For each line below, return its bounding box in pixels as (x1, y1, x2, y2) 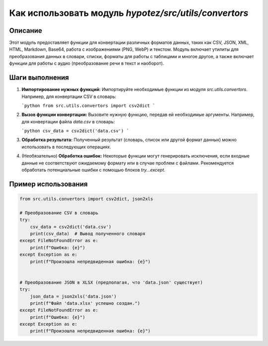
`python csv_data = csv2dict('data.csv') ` (21, 128, 129, 134)
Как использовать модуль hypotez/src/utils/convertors (9, 7, 249, 18)
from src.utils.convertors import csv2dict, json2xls (19, 196, 153, 202)
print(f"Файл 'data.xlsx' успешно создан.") (30, 300, 140, 306)
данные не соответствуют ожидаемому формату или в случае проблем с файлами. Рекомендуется (21, 160, 234, 166)
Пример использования (9, 179, 88, 188)
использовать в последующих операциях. (21, 144, 112, 150)
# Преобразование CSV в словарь (19, 210, 99, 216)
